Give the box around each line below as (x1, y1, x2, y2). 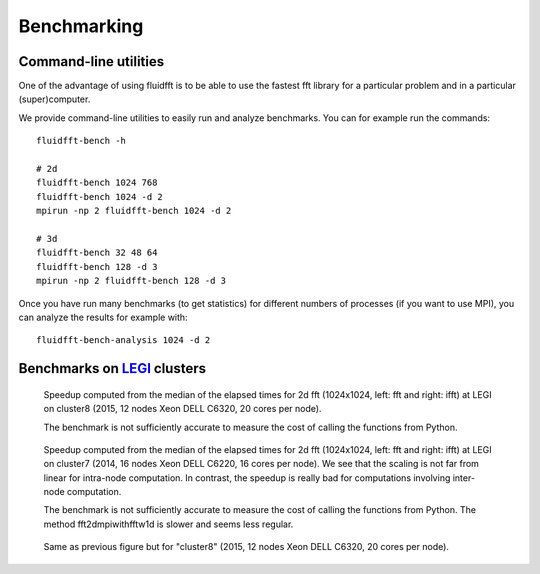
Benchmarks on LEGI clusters (18, 360, 207, 377)
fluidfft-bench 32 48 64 (36, 247, 158, 259)
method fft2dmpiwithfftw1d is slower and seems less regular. (43, 518, 294, 530)
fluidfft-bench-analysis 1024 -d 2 (36, 335, 211, 346)
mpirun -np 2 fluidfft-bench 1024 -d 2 (36, 205, 232, 217)
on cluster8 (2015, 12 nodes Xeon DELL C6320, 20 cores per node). (43, 403, 322, 415)
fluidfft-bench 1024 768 (36, 177, 158, 189)
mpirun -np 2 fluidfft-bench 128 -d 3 (36, 275, 227, 287)
